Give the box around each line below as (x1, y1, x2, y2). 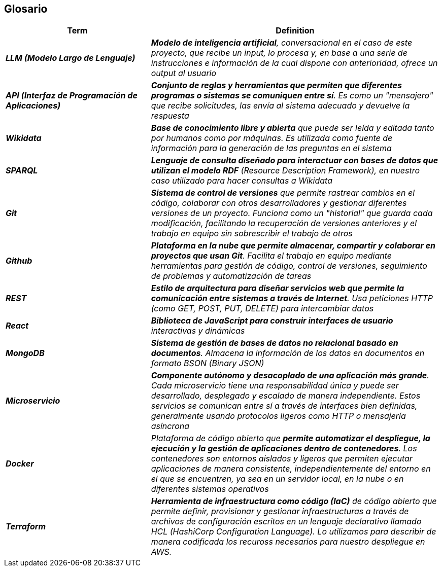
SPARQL (6, 165, 38, 176)
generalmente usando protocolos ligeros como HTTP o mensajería (151, 411, 406, 421)
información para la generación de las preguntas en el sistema (151, 143, 392, 154)
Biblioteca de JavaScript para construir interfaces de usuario (151, 315, 393, 326)
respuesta (151, 111, 189, 121)
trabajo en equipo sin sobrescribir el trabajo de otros (151, 228, 353, 239)
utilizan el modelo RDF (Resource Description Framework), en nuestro (151, 165, 420, 176)
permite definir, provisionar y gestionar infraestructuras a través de (151, 506, 409, 517)
